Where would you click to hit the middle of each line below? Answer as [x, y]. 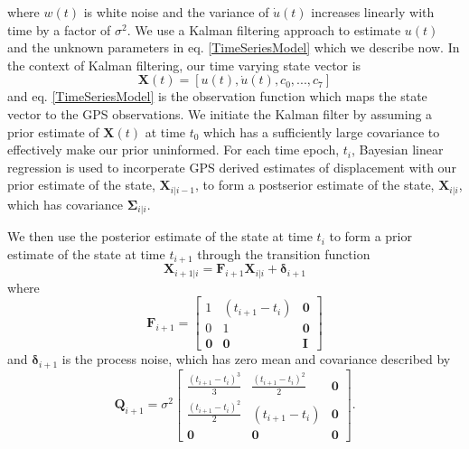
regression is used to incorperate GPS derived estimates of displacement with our [232, 167]
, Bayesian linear [398, 150]
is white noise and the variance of [176, 12]
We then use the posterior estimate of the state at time [160, 236]
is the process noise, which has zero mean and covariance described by [256, 359]
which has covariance [66, 204]
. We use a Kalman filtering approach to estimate [264, 29]
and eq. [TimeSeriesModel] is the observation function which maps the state [217, 96]
